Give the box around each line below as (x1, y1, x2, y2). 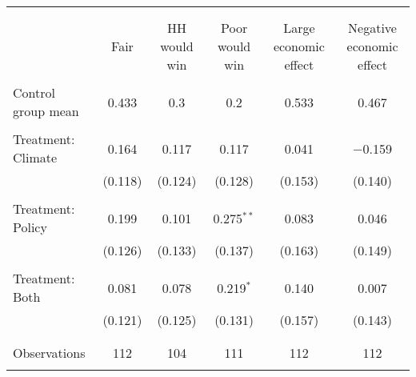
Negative (348, 18, 397, 37)
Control (13, 83, 55, 102)
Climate (13, 148, 58, 166)
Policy (13, 218, 47, 236)
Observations (13, 343, 86, 362)
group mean (13, 102, 79, 120)
